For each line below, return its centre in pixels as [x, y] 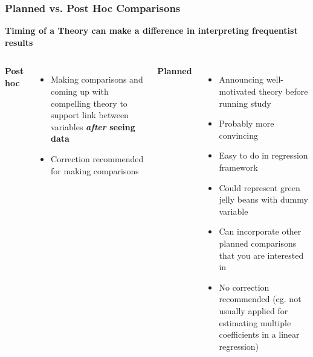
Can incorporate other [260, 231]
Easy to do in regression [263, 155]
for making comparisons [95, 170]
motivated [237, 91]
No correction [244, 287]
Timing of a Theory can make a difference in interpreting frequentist [151, 30]
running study [245, 103]
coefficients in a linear [259, 334]
